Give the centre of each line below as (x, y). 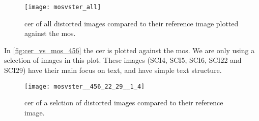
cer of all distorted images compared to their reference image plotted (132, 23)
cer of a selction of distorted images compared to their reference (124, 103)
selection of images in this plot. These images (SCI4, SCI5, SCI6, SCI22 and (123, 60)
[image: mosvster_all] (63, 7)
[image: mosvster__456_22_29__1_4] (85, 86)
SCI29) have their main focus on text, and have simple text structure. (113, 70)
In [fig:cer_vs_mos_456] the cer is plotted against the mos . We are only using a (129, 50)
